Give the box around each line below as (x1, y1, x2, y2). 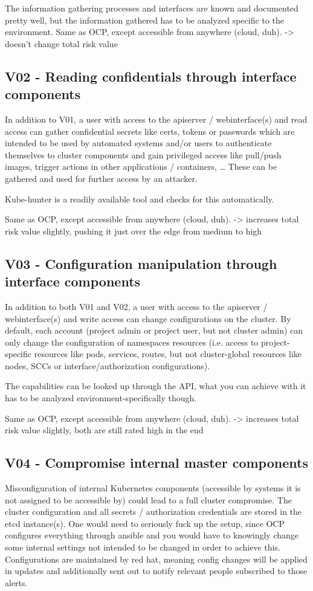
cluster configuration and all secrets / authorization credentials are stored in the (5, 505, 302, 518)
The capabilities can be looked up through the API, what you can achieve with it (5, 379, 306, 392)
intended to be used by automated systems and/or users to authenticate (5, 137, 272, 149)
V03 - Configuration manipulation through (5, 254, 277, 273)
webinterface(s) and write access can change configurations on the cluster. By (5, 312, 291, 325)
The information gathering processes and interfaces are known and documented (5, 2, 298, 14)
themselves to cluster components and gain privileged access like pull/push (5, 148, 282, 161)
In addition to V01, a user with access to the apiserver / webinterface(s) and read (5, 112, 308, 125)
